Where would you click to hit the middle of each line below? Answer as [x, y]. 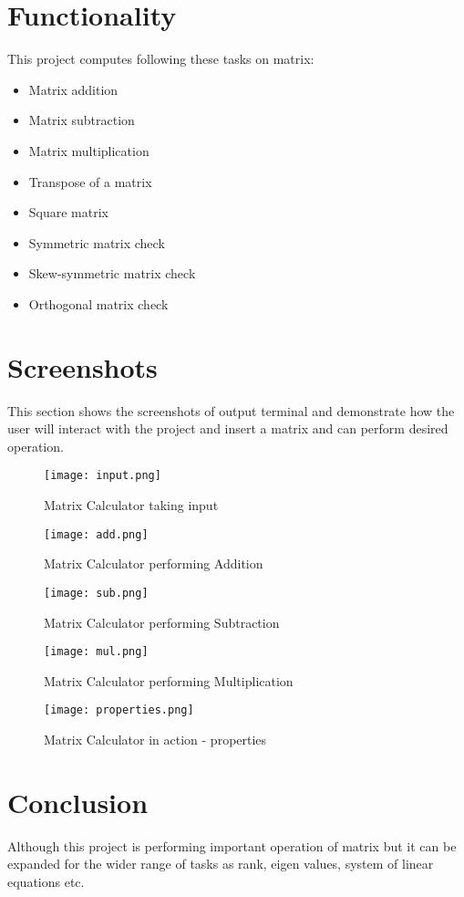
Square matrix [69, 212]
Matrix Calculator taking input [131, 505]
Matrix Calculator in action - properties [155, 740]
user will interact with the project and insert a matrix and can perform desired [228, 428]
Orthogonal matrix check [98, 303]
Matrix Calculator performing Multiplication [169, 680]
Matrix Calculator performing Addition [154, 563]
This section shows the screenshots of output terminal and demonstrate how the [231, 410]
